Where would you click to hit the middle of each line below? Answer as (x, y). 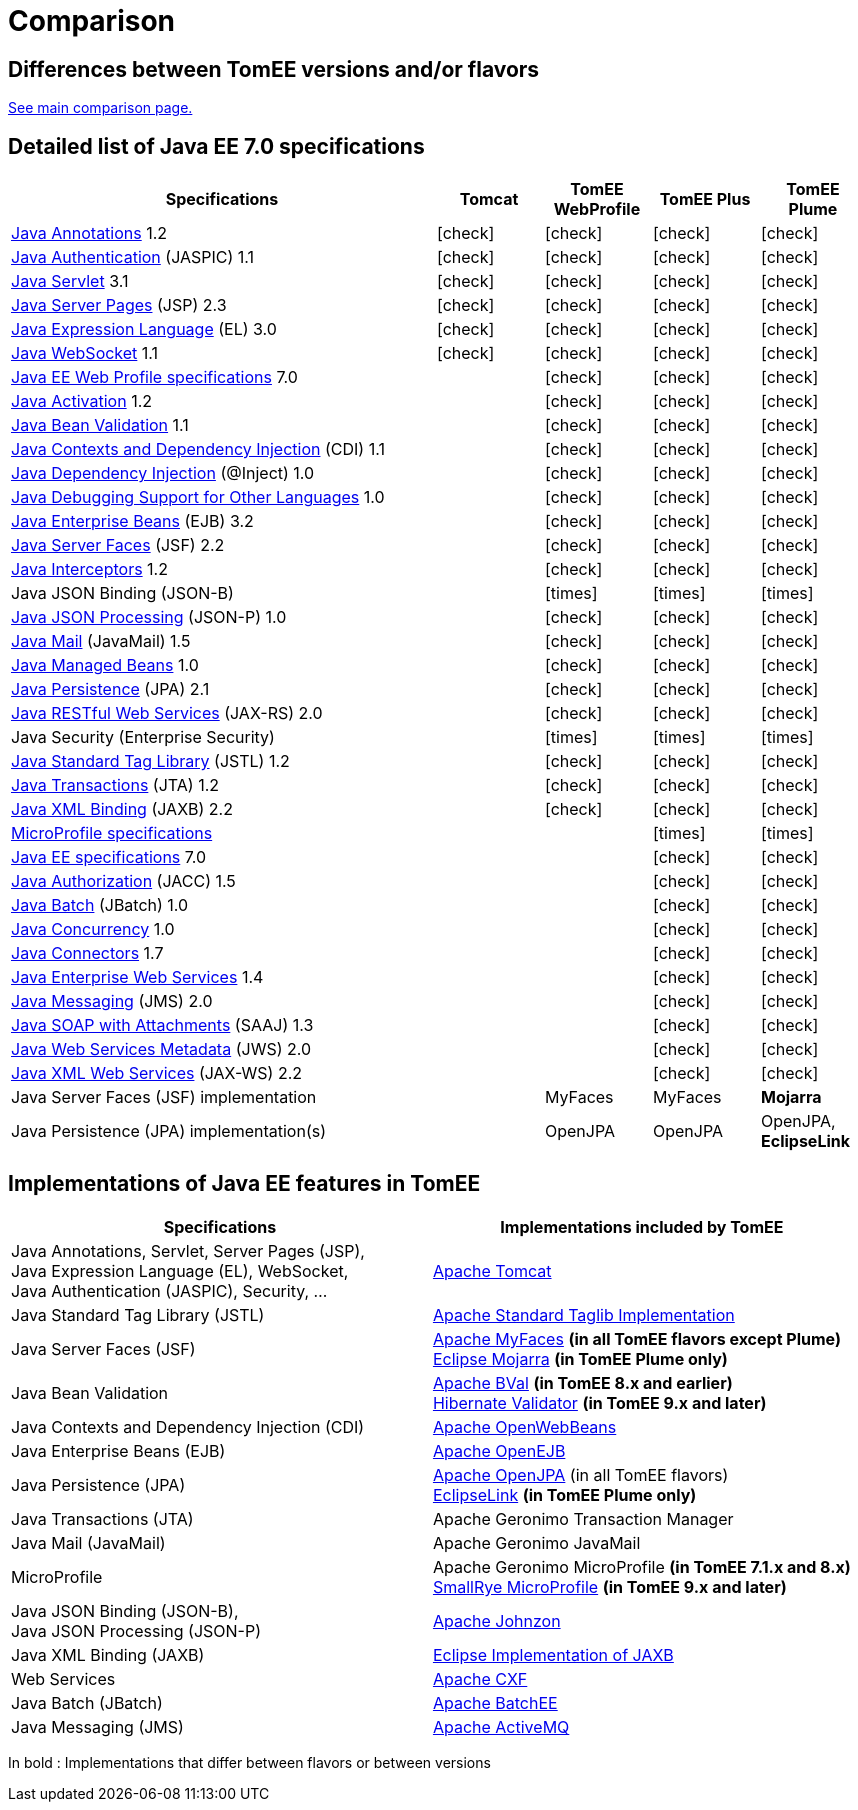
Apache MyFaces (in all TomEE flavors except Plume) (636, 1338)
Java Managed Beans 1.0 (105, 665)
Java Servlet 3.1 (70, 281)
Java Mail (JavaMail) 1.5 (101, 641)
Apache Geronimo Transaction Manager (583, 1518)
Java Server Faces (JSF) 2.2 (118, 545)
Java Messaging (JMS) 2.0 (112, 1001)
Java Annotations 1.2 (89, 233)
